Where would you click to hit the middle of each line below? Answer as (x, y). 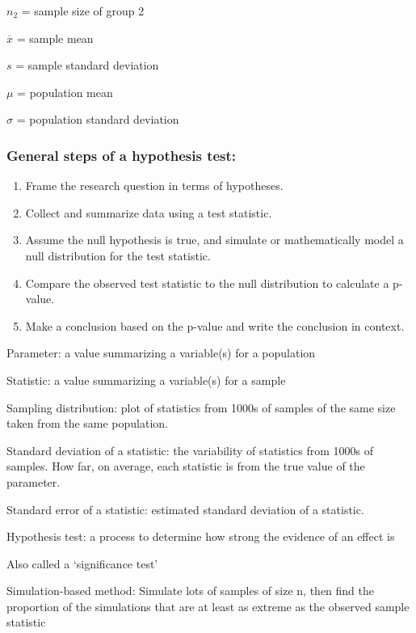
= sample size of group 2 (83, 11)
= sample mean (55, 38)
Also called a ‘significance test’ (82, 563)
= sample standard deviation (87, 65)
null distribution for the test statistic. (118, 255)
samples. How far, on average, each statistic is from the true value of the (186, 466)
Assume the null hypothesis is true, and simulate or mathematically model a (214, 240)
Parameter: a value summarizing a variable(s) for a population (161, 353)
